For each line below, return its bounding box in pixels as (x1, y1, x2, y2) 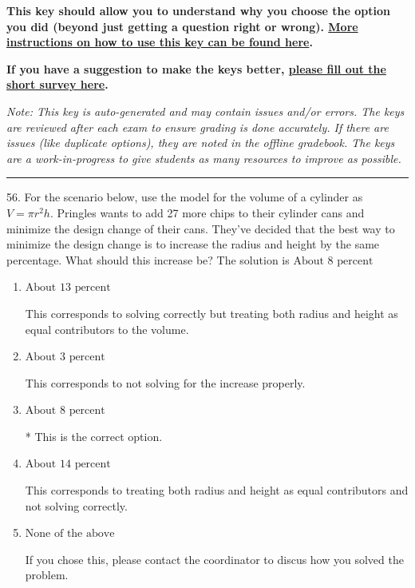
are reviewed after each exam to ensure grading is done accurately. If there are (6, 118, 389, 135)
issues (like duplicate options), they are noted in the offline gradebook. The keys (6, 134, 395, 151)
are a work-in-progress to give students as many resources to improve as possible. (6, 149, 401, 166)
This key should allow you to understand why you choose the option (6, 2, 391, 18)
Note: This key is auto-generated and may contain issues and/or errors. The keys (6, 102, 405, 119)
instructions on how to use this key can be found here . (6, 34, 313, 50)
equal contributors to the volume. (25, 320, 189, 337)
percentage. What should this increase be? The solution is (6, 251, 290, 268)
